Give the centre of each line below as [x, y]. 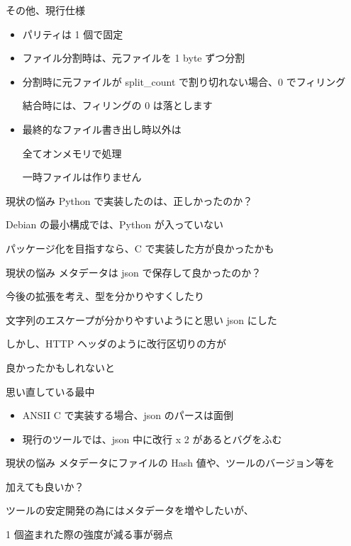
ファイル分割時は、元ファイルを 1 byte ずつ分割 [134, 58]
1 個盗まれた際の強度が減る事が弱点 [89, 534]
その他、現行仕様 [45, 10]
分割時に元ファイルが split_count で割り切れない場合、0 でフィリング [184, 81]
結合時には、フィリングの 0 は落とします [117, 105]
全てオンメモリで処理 [72, 153]
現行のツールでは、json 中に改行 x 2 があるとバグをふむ [152, 439]
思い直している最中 [50, 391]
